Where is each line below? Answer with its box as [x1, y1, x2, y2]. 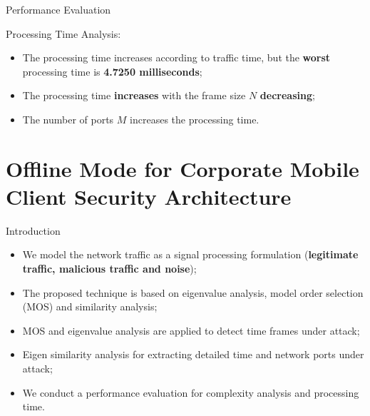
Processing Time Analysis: [6, 26, 121, 41]
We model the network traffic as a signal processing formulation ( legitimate [22, 247, 359, 262]
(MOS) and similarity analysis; [22, 299, 158, 314]
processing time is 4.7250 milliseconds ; [22, 64, 202, 78]
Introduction [6, 223, 61, 238]
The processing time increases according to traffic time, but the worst [22, 50, 331, 65]
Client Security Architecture [6, 181, 292, 210]
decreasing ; [259, 88, 315, 103]
